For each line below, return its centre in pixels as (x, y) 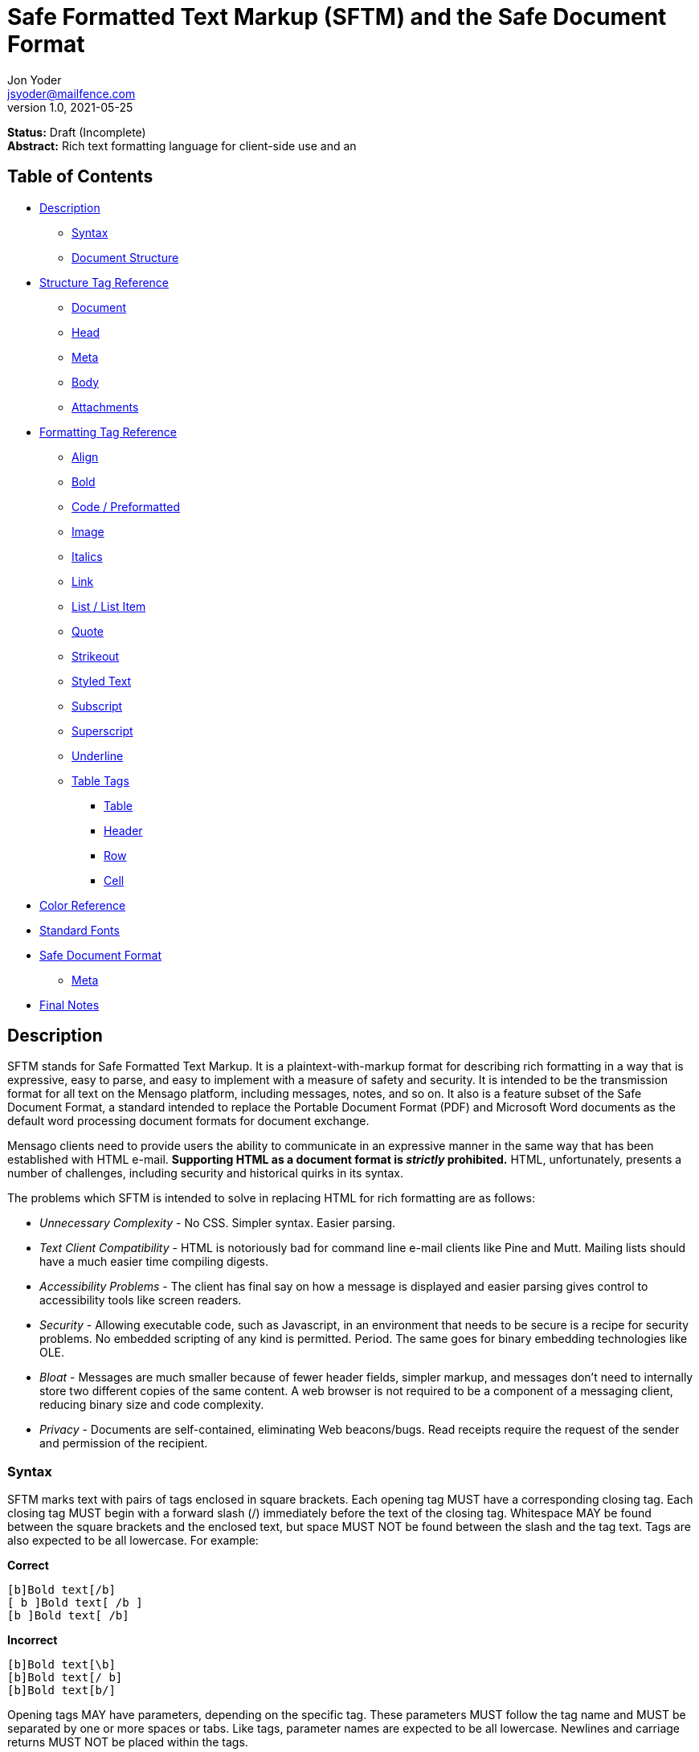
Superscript (102, 731)
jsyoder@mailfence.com (72, 93)
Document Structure (125, 257)
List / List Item (109, 606)
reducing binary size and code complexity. (152, 1405)
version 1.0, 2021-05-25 (70, 107)
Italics (87, 556)
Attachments (105, 407)
